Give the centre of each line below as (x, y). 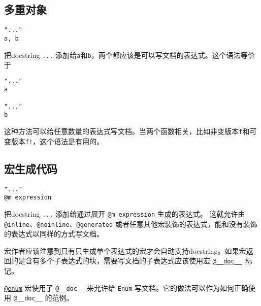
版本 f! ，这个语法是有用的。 (57, 141)
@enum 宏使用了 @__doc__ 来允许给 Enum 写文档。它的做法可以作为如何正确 (126, 287)
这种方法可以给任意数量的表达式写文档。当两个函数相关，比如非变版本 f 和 (127, 131)
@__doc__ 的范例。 (43, 298)
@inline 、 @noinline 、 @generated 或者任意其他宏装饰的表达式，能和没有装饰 (131, 224)
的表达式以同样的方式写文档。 (54, 234)
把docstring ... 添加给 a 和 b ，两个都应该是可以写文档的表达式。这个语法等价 (129, 55)
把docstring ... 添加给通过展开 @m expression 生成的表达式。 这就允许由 (125, 213)
